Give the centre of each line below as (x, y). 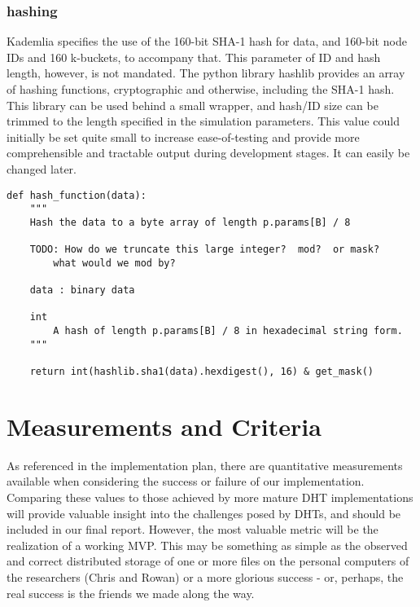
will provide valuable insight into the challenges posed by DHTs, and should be (204, 513)
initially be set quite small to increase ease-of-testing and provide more (183, 136)
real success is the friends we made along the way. (131, 593)
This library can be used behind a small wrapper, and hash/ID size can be (192, 105)
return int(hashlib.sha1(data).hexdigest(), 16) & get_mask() (202, 372)
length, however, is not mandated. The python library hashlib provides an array (206, 73)
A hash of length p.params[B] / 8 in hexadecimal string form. (228, 331)
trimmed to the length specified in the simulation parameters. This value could (203, 121)
